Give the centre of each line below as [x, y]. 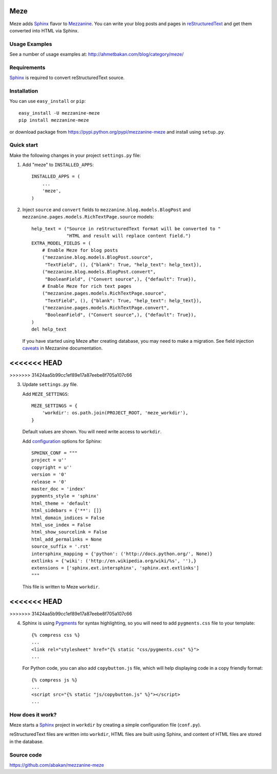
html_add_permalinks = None [67, 539]
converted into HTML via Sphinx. [44, 30]
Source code [26, 754]
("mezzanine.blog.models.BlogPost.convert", [99, 272]
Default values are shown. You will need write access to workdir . [92, 432]
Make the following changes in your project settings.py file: [75, 155]
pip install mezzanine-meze [54, 120]
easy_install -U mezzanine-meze [59, 113]
